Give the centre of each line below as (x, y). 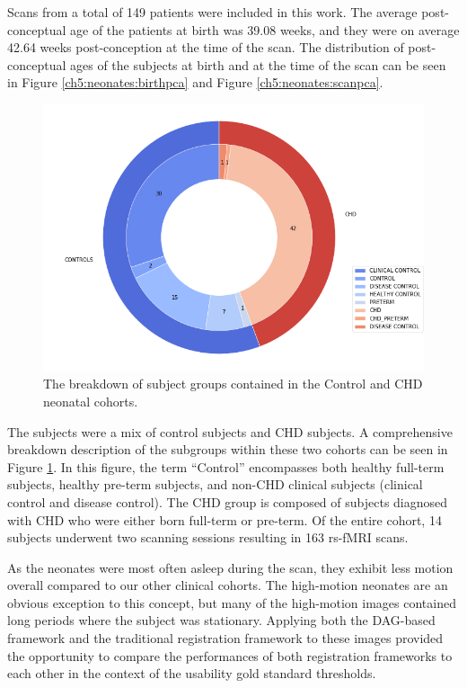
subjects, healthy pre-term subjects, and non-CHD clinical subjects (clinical (215, 484)
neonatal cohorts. (91, 401)
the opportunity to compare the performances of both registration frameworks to (230, 655)
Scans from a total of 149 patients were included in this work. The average (212, 12)
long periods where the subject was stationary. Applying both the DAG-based (221, 620)
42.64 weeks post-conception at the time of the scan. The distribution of (206, 47)
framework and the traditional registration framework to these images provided (225, 638)
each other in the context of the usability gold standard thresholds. (192, 673)
